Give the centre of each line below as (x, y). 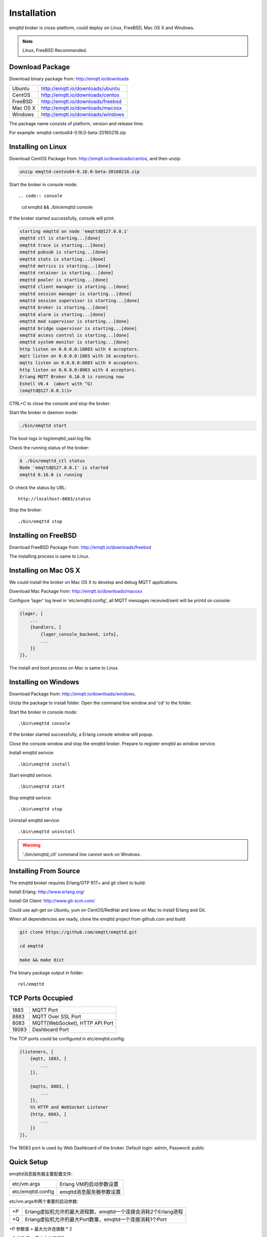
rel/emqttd (31, 984)
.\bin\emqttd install (44, 764)
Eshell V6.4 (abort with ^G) (56, 384)
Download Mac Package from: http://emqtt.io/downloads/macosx (76, 591)
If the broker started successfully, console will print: (62, 218)
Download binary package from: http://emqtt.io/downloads (69, 79)
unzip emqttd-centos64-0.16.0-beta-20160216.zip (80, 171)
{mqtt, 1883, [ (48, 1059)
